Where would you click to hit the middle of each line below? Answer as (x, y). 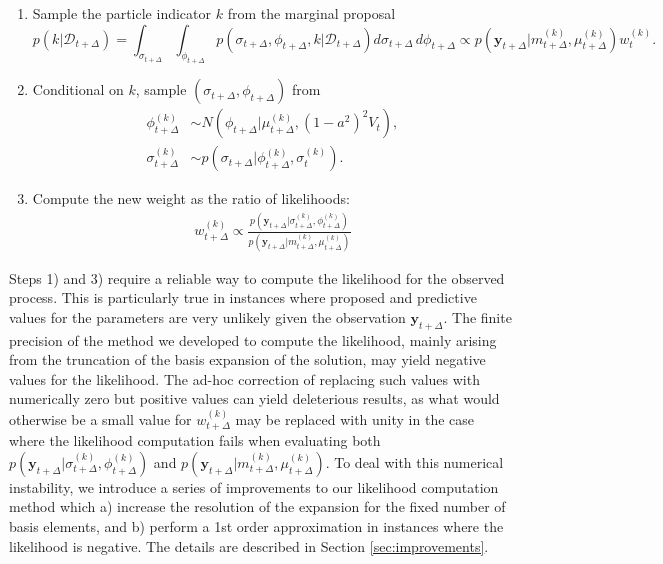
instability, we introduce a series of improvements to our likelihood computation (254, 486)
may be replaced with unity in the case (355, 418)
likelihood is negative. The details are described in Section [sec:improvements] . (249, 545)
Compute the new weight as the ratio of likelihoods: (191, 198)
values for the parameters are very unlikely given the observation (207, 316)
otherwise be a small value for (100, 418)
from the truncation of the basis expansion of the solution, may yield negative (247, 359)
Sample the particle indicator (122, 13)
